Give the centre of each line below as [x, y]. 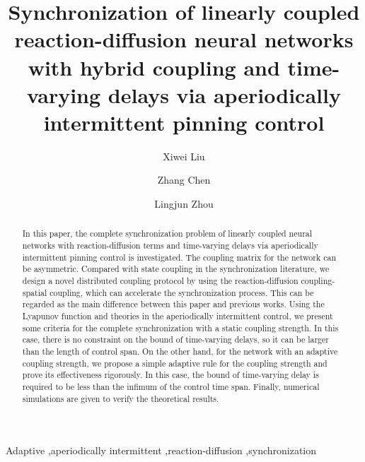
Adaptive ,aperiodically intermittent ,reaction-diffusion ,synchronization [161, 450]
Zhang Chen [184, 180]
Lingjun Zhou [184, 204]
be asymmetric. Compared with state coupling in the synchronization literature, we [176, 269]
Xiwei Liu [184, 156]
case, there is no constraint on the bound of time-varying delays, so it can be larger [175, 339]
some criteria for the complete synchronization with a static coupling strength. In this [180, 327]
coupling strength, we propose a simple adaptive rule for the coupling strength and [175, 363]
